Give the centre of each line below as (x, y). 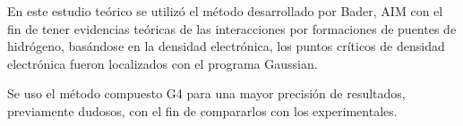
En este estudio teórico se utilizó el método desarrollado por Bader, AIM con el (225, 11)
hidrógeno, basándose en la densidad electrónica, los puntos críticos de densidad (226, 46)
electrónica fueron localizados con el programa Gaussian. (163, 63)
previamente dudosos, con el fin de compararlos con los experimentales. (202, 110)
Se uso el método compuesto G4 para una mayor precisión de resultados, (206, 93)
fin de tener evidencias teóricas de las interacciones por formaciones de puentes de (232, 28)
